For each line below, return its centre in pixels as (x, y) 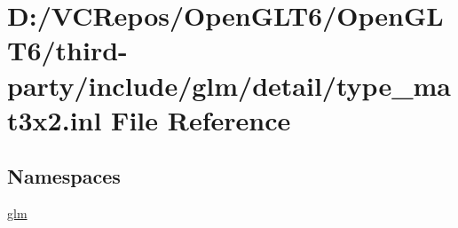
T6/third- (67, 50)
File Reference (201, 119)
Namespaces (64, 176)
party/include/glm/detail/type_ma (229, 85)
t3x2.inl (55, 119)
